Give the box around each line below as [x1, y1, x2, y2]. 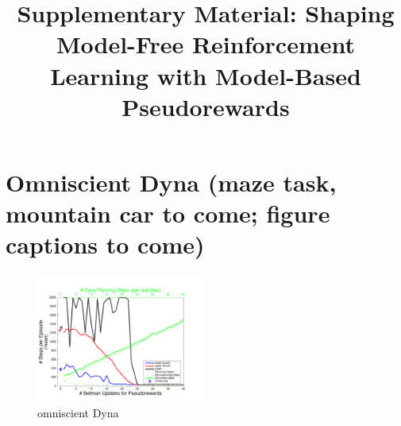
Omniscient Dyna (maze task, [6, 165, 337, 198]
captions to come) [6, 228, 205, 261]
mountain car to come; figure [6, 197, 330, 230]
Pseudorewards [121, 90, 290, 122]
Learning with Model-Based [50, 59, 361, 91]
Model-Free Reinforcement [56, 28, 356, 60]
